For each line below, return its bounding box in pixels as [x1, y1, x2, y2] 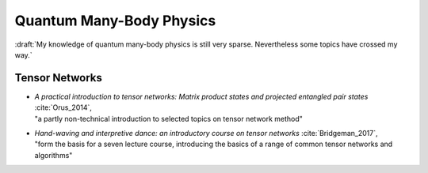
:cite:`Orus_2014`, [34, 103, 93, 112]
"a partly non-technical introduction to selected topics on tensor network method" [34, 114, 303, 123]
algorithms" [34, 150, 73, 160]
